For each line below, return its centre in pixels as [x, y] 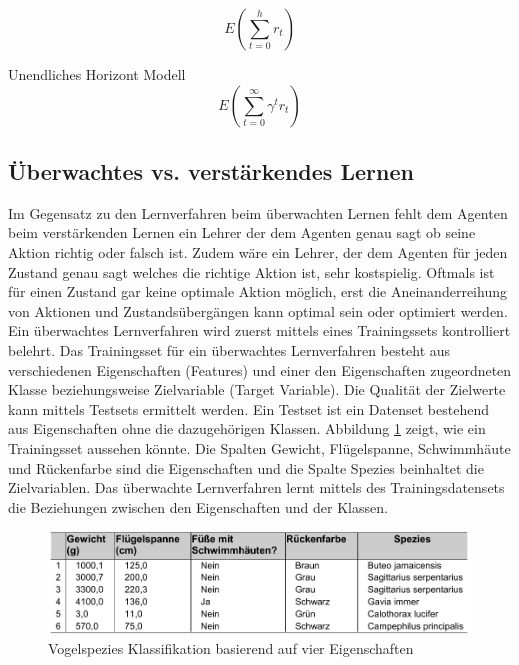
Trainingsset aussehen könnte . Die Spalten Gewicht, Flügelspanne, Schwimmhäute [259, 447]
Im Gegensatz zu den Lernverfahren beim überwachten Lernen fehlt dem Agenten [258, 212]
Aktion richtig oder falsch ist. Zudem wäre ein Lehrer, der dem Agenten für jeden [258, 251]
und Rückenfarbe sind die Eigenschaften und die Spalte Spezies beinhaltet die [246, 467]
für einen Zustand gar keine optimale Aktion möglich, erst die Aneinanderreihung [257, 291]
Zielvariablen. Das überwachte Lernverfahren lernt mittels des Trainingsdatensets [256, 487]
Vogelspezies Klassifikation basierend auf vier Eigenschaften [231, 647]
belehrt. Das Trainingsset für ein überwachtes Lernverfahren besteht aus [229, 349]
